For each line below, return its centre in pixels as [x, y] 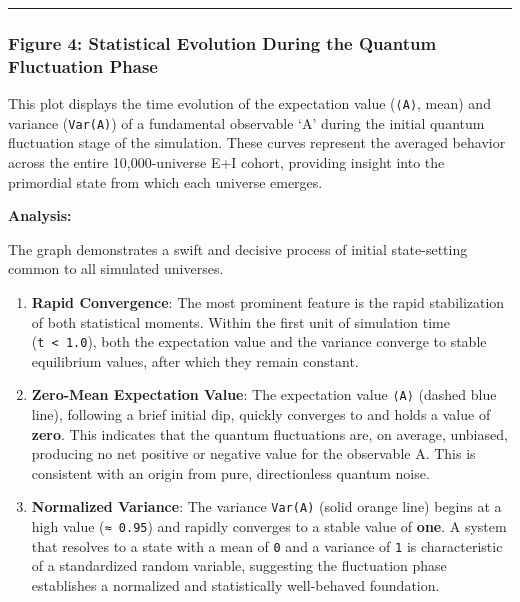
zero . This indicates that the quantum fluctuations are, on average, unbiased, [269, 433]
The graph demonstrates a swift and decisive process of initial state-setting [238, 248]
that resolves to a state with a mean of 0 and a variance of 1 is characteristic [267, 545]
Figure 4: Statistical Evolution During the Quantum [222, 42]
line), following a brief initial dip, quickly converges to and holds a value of [261, 414]
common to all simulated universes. [116, 268]
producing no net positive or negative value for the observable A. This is [253, 453]
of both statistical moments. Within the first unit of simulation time [240, 321]
